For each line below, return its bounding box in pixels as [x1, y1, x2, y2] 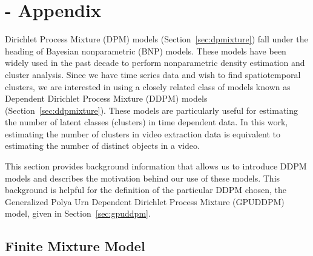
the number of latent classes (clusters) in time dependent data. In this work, [5, 116, 288, 128]
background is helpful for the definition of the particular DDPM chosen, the [5, 183, 286, 196]
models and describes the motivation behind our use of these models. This [5, 171, 280, 184]
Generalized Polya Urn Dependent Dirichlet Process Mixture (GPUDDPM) [5, 195, 285, 208]
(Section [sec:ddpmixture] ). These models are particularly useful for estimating [5, 103, 298, 116]
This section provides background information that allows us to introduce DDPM [5, 160, 307, 172]
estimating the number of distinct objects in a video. [5, 139, 200, 152]
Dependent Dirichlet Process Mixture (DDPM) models [5, 92, 208, 105]
